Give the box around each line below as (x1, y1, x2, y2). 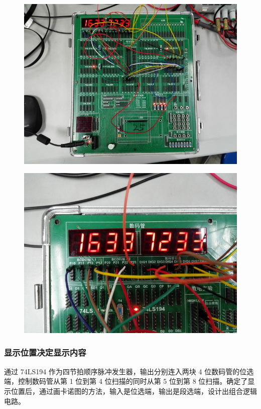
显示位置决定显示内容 (4, 346, 86, 359)
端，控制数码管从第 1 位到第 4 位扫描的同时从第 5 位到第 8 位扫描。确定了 (4, 376, 248, 386)
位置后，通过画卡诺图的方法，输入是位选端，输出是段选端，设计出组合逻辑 (11, 385, 257, 396)
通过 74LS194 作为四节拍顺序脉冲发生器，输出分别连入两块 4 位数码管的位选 (4, 366, 254, 376)
